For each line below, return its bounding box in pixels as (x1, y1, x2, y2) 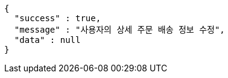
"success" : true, (14, 13, 101, 23)
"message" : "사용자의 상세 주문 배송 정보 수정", (14, 25, 225, 34)
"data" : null (14, 35, 81, 45)
